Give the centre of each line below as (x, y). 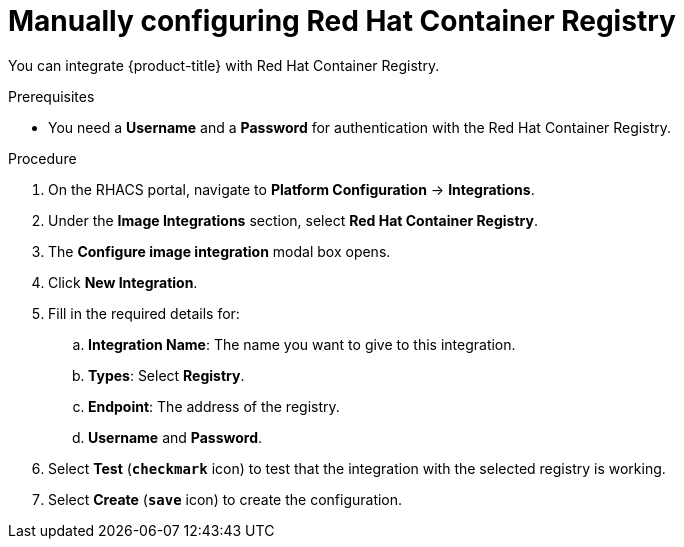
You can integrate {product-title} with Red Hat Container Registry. (224, 65)
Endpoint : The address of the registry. (214, 406)
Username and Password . (175, 437)
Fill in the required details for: (144, 313)
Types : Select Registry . (166, 375)
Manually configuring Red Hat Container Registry (342, 21)
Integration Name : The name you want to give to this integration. (302, 344)
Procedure (42, 158)
